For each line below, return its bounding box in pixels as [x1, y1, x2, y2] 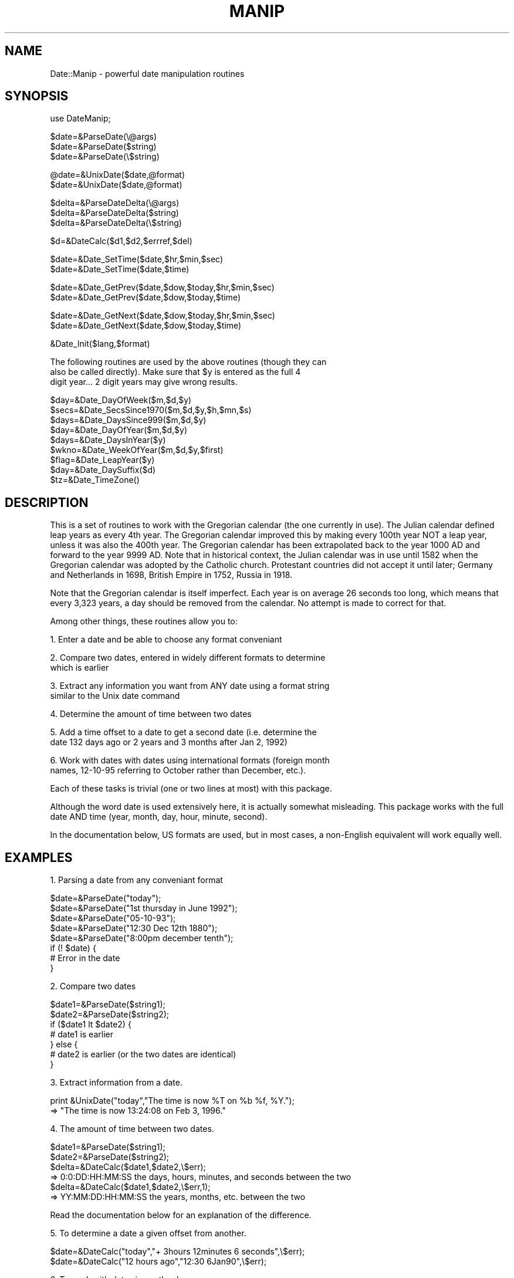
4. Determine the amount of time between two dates [50, 709, 252, 719]
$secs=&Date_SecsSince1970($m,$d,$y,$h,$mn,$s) [50, 405, 252, 415]
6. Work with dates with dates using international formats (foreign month [50, 755, 330, 766]
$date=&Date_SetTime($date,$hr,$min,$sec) [50, 254, 224, 265]
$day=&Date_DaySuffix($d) [50, 465, 156, 475]
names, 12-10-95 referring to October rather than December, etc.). [50, 765, 306, 776]
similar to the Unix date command [50, 691, 180, 701]
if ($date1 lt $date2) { [50, 1019, 131, 1030]
